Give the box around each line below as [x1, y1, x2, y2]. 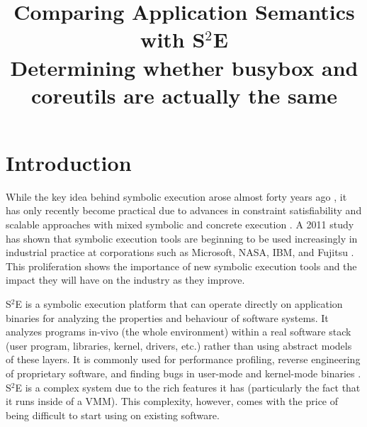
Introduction [6, 148, 132, 177]
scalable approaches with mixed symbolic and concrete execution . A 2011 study [6, 217, 354, 232]
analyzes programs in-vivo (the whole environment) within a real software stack [6, 324, 351, 339]
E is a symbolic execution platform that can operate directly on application [15, 296, 343, 311]
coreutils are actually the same [31, 80, 337, 109]
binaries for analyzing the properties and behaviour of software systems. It [6, 310, 329, 325]
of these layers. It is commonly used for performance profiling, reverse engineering [6, 352, 361, 367]
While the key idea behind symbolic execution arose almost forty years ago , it [6, 189, 347, 204]
